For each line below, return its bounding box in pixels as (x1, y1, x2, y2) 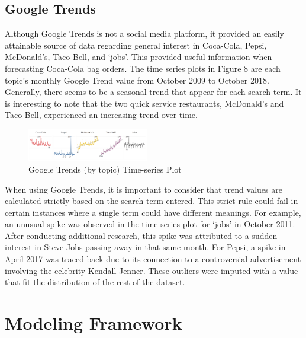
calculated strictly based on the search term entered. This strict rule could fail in (5, 194, 298, 207)
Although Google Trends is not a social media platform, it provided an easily (5, 27, 284, 40)
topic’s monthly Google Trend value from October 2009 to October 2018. (5, 74, 269, 86)
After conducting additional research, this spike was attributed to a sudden (5, 229, 278, 241)
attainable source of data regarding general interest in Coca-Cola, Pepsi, (5, 39, 267, 51)
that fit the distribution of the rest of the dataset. (5, 276, 185, 288)
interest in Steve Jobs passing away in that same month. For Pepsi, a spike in (5, 241, 286, 253)
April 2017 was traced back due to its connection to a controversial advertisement (5, 253, 301, 265)
